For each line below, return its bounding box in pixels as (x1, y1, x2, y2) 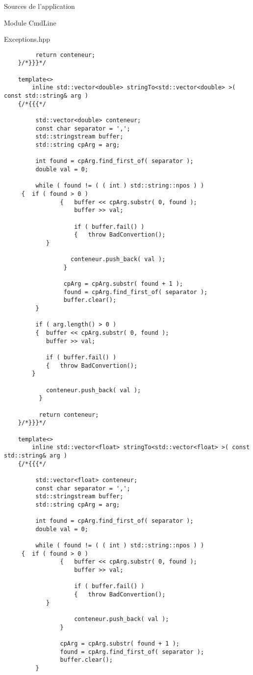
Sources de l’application (4, 1, 75, 11)
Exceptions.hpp (4, 34, 51, 44)
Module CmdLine (4, 17, 56, 27)
